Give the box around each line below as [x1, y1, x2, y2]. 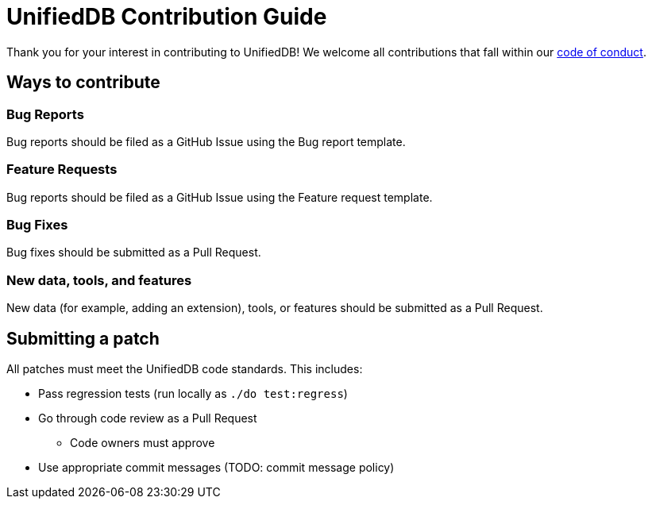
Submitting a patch [6, 328, 160, 349]
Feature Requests [6, 161, 118, 178]
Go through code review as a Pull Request [38, 411, 257, 426]
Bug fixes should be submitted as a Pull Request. [6, 245, 261, 260]
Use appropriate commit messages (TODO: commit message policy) [38, 461, 395, 475]
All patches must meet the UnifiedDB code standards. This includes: [6, 362, 363, 376]
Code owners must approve [70, 436, 215, 450]
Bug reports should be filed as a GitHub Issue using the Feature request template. [6, 190, 433, 204]
